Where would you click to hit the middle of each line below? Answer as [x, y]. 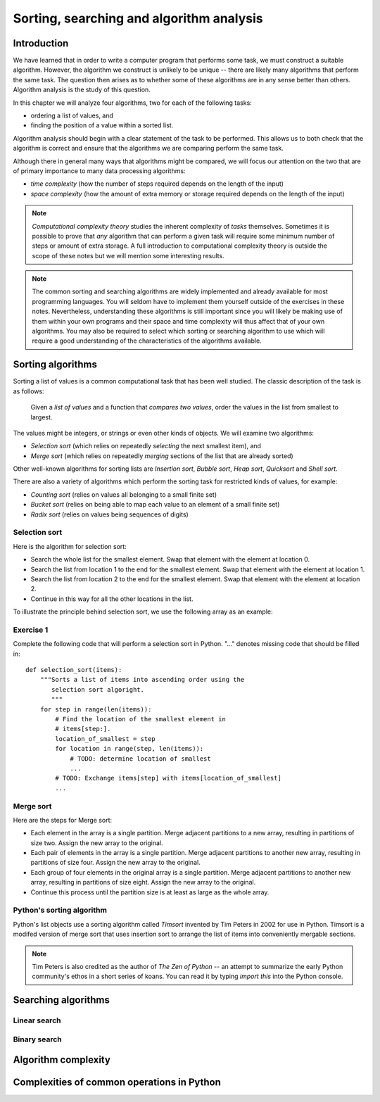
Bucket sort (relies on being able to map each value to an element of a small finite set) [155, 505]
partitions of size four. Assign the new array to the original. [115, 863]
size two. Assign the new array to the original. [97, 843]
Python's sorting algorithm [60, 910]
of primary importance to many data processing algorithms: [99, 171]
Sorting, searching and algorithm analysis [138, 18]
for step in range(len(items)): [96, 709]
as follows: [29, 391]
